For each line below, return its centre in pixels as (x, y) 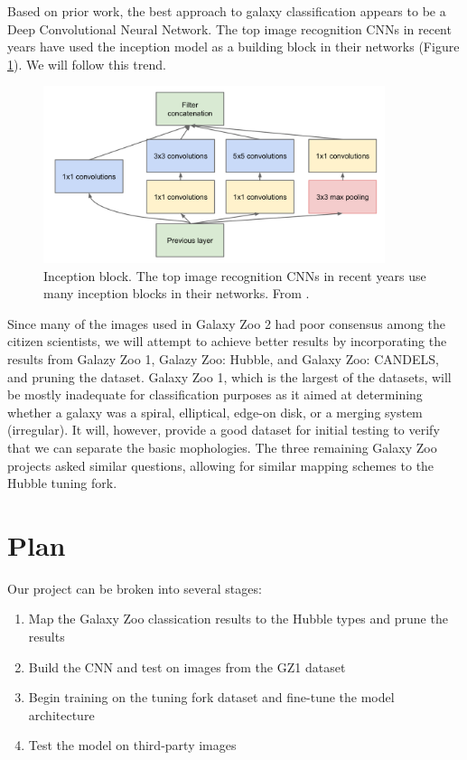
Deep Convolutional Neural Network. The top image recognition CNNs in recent (229, 28)
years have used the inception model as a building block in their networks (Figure (233, 47)
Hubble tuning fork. (62, 483)
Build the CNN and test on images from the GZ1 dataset (187, 666)
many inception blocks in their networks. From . (177, 293)
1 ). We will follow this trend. (87, 64)
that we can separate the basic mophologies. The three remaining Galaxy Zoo (222, 447)
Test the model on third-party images (132, 745)
